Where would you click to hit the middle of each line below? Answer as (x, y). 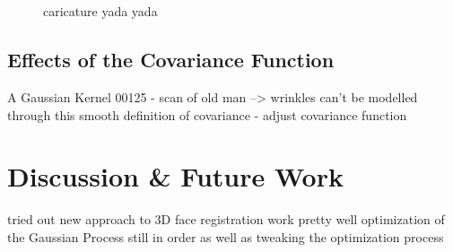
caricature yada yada (100, 11)
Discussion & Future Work (175, 176)
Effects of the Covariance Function (171, 60)
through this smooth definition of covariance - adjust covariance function (207, 114)
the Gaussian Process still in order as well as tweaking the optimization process (226, 236)
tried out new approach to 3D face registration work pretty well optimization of (226, 219)
